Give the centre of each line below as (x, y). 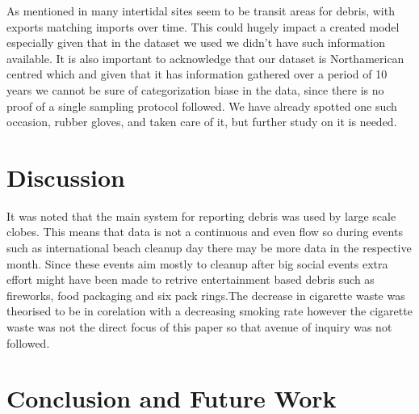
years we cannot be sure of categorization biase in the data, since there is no (195, 89)
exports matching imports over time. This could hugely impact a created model (203, 26)
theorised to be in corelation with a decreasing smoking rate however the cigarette (209, 311)
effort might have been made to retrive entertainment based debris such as (191, 279)
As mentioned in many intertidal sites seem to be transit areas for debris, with (201, 11)
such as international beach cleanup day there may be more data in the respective (209, 248)
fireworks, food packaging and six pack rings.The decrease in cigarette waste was (206, 295)
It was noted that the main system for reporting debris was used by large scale (201, 215)
